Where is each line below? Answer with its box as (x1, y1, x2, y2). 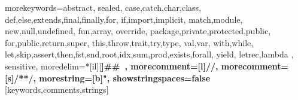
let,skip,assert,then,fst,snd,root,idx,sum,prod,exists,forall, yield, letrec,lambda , (5, 48, 294, 60)
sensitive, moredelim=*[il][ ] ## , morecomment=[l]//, (5, 59, 218, 72)
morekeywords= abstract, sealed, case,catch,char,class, (5, 1, 202, 13)
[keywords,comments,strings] (5, 83, 109, 96)
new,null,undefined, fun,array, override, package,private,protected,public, (5, 25, 271, 37)
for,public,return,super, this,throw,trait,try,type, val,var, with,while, (5, 36, 254, 49)
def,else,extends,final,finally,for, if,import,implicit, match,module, (5, 13, 243, 25)
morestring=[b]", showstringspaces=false (39, 71, 211, 84)
